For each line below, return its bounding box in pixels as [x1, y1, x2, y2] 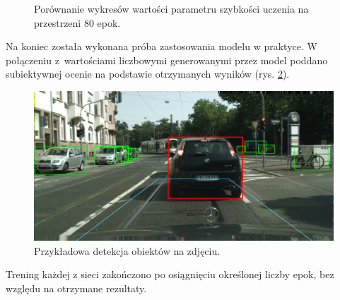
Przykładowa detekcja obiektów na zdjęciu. [34, 243, 221, 258]
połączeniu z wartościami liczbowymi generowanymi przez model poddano [6, 52, 328, 67]
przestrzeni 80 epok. [34, 15, 121, 30]
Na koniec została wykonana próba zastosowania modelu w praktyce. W [6, 39, 317, 54]
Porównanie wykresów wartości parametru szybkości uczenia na [34, 1, 309, 16]
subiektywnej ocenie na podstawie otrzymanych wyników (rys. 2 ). [6, 66, 290, 81]
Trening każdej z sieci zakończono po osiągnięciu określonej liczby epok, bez [6, 267, 334, 282]
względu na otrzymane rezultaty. [6, 280, 147, 295]
